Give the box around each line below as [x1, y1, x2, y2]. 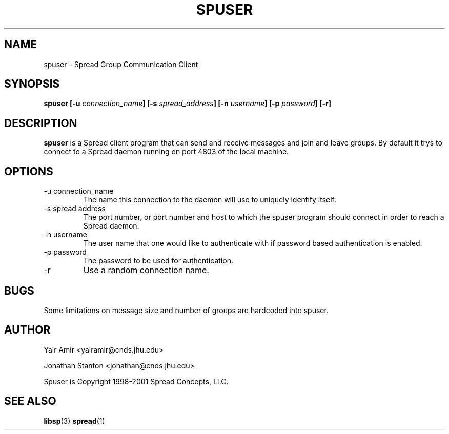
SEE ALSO [4, 395, 56, 408]
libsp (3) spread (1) [44, 416, 105, 425]
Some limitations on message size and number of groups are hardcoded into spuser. [44, 305, 329, 315]
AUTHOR [4, 323, 51, 337]
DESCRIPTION [4, 116, 77, 130]
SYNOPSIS [4, 77, 60, 91]
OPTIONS [4, 164, 53, 178]
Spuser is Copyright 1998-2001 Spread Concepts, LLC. [44, 377, 229, 386]
